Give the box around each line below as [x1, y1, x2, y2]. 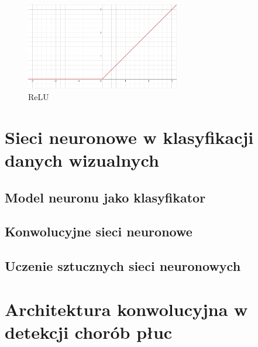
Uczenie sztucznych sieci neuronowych [5, 257, 241, 275]
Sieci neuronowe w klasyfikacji [5, 125, 254, 149]
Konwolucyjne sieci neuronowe [5, 222, 192, 241]
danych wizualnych [5, 147, 159, 171]
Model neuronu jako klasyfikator [5, 188, 206, 206]
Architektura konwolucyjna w [5, 297, 248, 321]
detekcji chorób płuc [5, 319, 173, 343]
